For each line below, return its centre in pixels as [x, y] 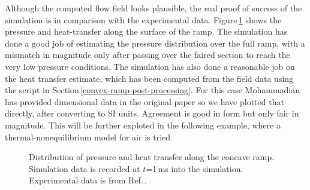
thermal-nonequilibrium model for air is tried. [89, 137]
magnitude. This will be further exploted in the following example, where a [143, 125]
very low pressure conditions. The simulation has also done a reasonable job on [150, 66]
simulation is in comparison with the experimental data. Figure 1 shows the [143, 19]
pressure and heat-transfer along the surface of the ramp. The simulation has [146, 31]
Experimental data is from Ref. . [88, 180]
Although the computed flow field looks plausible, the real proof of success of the [154, 8]
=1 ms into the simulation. [195, 168]
